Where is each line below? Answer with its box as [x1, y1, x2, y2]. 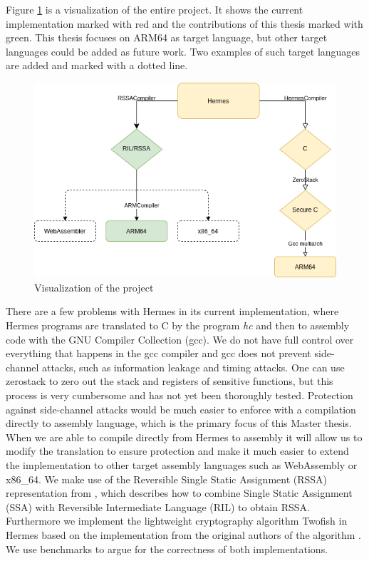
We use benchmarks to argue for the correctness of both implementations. [6, 541, 328, 556]
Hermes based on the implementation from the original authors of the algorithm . [6, 527, 362, 542]
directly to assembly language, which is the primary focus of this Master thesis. [6, 416, 352, 431]
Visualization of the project [34, 279, 154, 294]
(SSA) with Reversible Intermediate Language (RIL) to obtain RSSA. [6, 499, 310, 514]
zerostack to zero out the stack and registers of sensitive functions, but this [6, 374, 333, 388]
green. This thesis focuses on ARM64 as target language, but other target [6, 30, 328, 45]
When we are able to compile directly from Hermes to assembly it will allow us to [6, 429, 363, 444]
